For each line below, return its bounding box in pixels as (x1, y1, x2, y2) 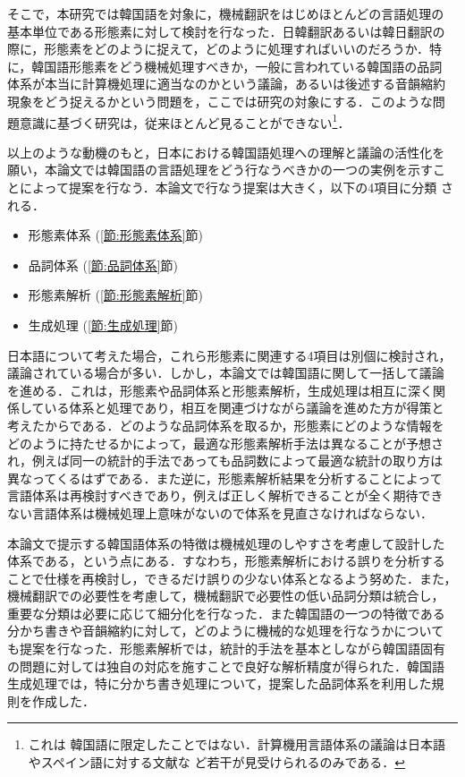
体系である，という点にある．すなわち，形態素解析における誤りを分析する (7, 551, 445, 570)
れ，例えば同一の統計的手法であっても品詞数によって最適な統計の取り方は (7, 451, 444, 470)
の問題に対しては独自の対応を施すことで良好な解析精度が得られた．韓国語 (7, 656, 444, 675)
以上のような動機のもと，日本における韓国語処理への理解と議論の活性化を (7, 142, 445, 161)
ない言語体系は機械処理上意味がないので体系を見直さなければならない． (7, 503, 433, 522)
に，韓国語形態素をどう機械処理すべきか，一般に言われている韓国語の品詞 (7, 56, 443, 75)
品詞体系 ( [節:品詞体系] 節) (28, 255, 179, 274)
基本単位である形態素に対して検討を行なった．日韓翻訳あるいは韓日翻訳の (7, 21, 445, 40)
